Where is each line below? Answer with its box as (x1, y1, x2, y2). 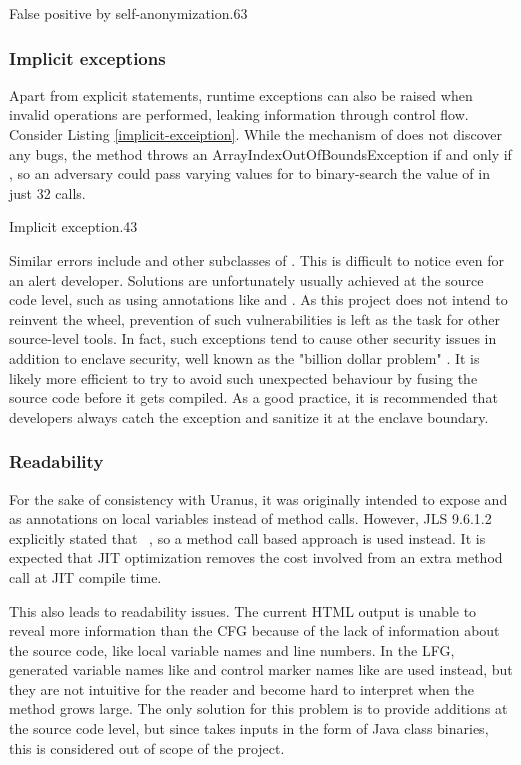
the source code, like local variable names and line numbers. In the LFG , (9, 639, 455, 660)
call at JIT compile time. (9, 566, 162, 587)
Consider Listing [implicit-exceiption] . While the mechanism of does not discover (9, 124, 503, 144)
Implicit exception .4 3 (9, 216, 138, 237)
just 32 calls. (9, 182, 86, 203)
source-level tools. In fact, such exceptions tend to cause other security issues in (9, 328, 497, 349)
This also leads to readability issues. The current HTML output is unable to (9, 600, 477, 621)
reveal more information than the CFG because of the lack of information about (9, 620, 500, 641)
